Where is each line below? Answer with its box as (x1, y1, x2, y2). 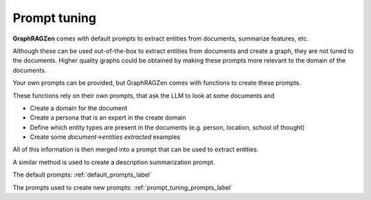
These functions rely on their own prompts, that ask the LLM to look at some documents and (12, 91, 275, 100)
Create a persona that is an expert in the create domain (30, 113, 186, 122)
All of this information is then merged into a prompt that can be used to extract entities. (12, 145, 259, 154)
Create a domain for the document (30, 104, 128, 112)
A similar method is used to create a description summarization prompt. (12, 158, 216, 166)
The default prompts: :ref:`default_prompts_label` (12, 170, 153, 179)
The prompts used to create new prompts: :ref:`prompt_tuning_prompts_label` (12, 183, 233, 192)
